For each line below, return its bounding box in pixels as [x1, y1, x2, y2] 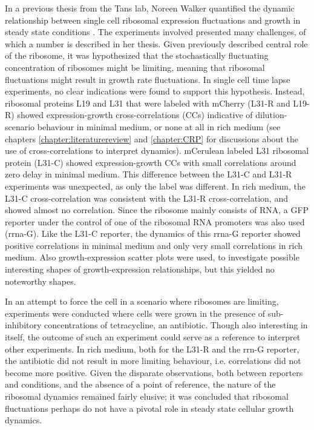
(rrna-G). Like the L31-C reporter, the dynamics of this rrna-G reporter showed [5, 227, 301, 240]
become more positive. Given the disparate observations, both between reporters [5, 366, 303, 379]
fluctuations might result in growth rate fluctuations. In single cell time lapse [5, 73, 290, 85]
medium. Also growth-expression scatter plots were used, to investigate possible [5, 251, 299, 263]
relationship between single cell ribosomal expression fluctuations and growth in [5, 13, 301, 26]
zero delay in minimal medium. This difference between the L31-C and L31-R [5, 168, 292, 180]
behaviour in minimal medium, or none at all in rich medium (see [37, 120, 281, 133]
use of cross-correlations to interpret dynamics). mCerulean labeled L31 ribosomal [5, 144, 309, 157]
